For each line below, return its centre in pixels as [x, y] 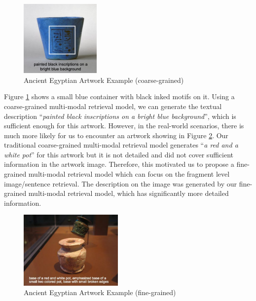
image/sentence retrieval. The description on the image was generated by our [121, 183]
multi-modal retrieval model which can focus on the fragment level [129, 174]
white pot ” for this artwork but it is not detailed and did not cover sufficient [119, 154]
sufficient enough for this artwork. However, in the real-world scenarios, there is [124, 126]
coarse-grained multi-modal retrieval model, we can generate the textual [113, 106]
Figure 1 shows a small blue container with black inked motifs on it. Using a [119, 96]
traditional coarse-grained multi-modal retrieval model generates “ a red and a [121, 145]
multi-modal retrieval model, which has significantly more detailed [128, 193]
